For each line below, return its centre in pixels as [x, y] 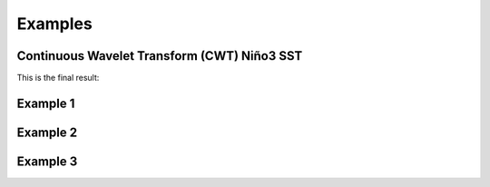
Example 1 [46, 103]
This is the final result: [58, 78]
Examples [54, 24]
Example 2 [47, 132]
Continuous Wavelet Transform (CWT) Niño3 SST [160, 56]
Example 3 [47, 161]
